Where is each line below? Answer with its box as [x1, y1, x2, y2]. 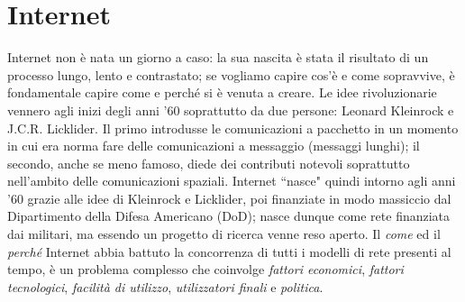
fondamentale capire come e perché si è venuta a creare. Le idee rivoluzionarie [7, 83, 437, 102]
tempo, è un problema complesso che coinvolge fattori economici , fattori [7, 260, 404, 279]
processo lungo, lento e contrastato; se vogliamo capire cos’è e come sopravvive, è [7, 65, 455, 84]
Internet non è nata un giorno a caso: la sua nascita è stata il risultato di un [7, 48, 429, 67]
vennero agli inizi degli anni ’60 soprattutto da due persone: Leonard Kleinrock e [7, 100, 454, 119]
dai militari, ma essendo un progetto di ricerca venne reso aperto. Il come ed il [7, 224, 441, 243]
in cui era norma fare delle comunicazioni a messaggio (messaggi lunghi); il [7, 136, 420, 155]
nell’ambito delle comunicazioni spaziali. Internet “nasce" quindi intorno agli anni [7, 171, 456, 190]
